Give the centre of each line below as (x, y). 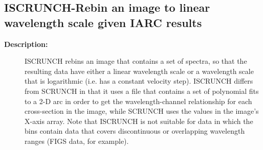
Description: (26, 44)
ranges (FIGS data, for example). (77, 141)
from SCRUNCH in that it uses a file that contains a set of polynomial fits (142, 91)
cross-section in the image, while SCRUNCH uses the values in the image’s (142, 111)
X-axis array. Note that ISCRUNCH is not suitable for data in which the (139, 121)
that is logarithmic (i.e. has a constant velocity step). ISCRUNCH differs (139, 81)
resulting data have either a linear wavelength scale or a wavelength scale (139, 71)
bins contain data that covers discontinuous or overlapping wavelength (135, 131)
